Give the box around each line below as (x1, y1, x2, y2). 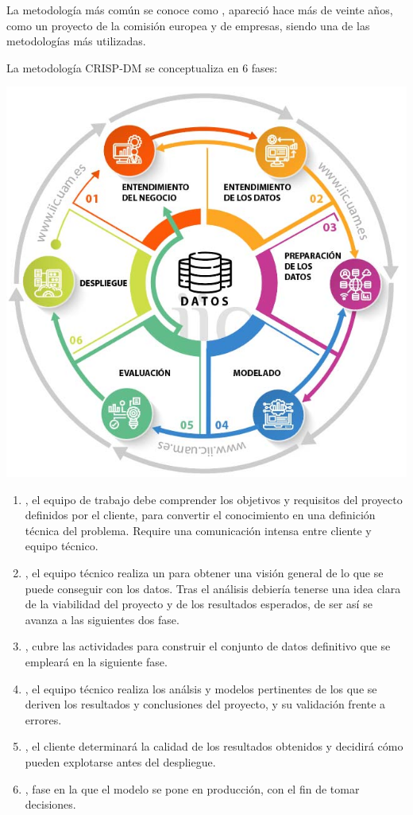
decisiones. (25, 796, 76, 813)
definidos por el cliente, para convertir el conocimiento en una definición (25, 506, 376, 523)
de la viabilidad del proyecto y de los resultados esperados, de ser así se (25, 596, 372, 612)
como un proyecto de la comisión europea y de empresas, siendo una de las (6, 17, 370, 33)
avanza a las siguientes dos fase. (25, 611, 179, 627)
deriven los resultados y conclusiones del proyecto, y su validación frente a (25, 696, 386, 712)
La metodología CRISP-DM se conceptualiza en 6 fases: (6, 59, 278, 76)
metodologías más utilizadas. (6, 33, 146, 49)
